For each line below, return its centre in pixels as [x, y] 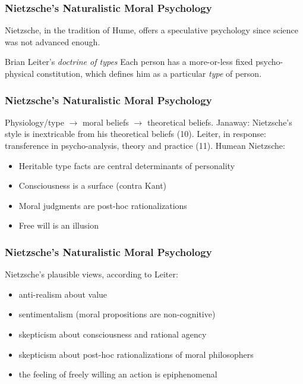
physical [20, 73]
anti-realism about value [63, 294]
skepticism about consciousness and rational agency [113, 334]
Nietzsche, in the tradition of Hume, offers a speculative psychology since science [151, 30]
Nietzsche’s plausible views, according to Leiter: [91, 274]
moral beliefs [105, 122]
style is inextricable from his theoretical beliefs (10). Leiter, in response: [135, 134]
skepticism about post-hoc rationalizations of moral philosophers [136, 354]
